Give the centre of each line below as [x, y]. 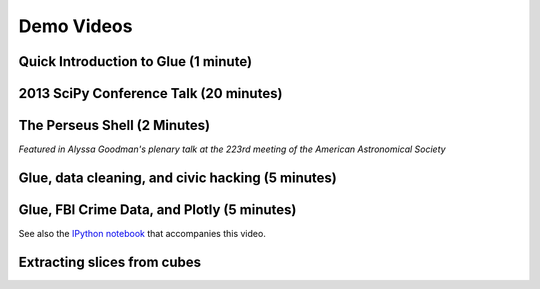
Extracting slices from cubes [110, 261]
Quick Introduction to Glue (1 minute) [135, 61]
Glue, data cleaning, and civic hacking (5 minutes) [177, 177]
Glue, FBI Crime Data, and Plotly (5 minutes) [157, 209]
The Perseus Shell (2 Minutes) [114, 125]
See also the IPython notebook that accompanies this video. [142, 234]
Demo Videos [75, 26]
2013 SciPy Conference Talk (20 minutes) [150, 93]
